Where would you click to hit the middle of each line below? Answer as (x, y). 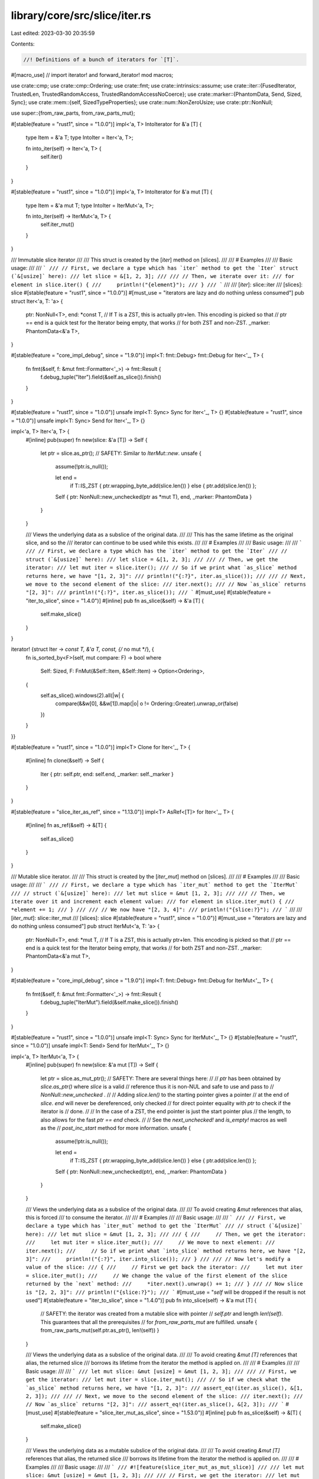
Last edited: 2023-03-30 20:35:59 (53, 33)
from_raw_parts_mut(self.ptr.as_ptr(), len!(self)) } (100, 1331)
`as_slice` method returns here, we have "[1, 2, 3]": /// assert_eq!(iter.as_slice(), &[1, (165, 1388)
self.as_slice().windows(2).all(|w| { (82, 695)
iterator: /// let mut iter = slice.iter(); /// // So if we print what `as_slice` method (161, 568)
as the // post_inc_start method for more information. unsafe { (116, 1128)
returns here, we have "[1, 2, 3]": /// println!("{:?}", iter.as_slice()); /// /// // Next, (166, 576)
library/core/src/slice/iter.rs (81, 15)
